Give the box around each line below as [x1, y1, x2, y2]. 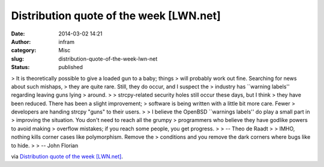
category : [11, 47, 37, 54]
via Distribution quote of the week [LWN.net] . [11, 153, 123, 160]
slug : [11, 55, 24, 62]
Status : [11, 64, 30, 71]
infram [58, 38, 75, 45]
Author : [11, 38, 31, 45]
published [58, 64, 83, 71]
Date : [11, 30, 25, 37]
